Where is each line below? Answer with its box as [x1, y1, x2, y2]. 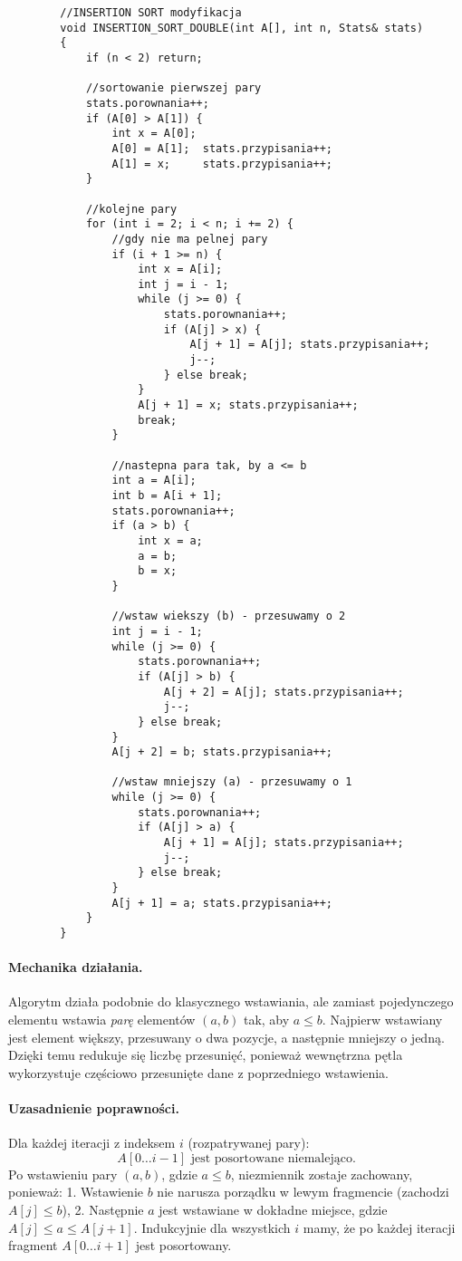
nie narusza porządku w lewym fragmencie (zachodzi [157, 1182, 449, 1201]
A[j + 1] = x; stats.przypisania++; [138, 399, 359, 412]
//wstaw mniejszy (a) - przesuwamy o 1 [111, 775, 352, 789]
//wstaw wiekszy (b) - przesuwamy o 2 [111, 610, 346, 623]
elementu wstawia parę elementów [8, 1010, 196, 1029]
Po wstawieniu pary [8, 1164, 118, 1183]
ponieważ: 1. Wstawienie [8, 1182, 144, 1201]
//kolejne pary [85, 202, 178, 216]
